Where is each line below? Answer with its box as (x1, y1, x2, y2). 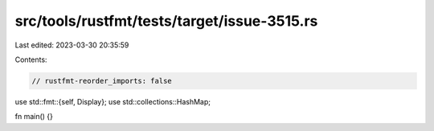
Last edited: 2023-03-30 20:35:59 (14, 40, 129, 50)
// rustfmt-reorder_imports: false (31, 76, 172, 85)
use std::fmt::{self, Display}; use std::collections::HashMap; (14, 96, 211, 106)
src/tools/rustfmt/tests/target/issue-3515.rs (14, 12, 318, 30)
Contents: (14, 55, 47, 64)
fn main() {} (14, 112, 54, 121)
